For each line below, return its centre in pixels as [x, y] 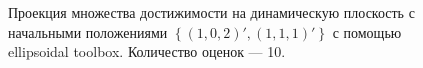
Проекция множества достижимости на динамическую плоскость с [211, 12]
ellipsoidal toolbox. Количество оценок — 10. [147, 51]
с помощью [367, 31]
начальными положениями [88, 31]
